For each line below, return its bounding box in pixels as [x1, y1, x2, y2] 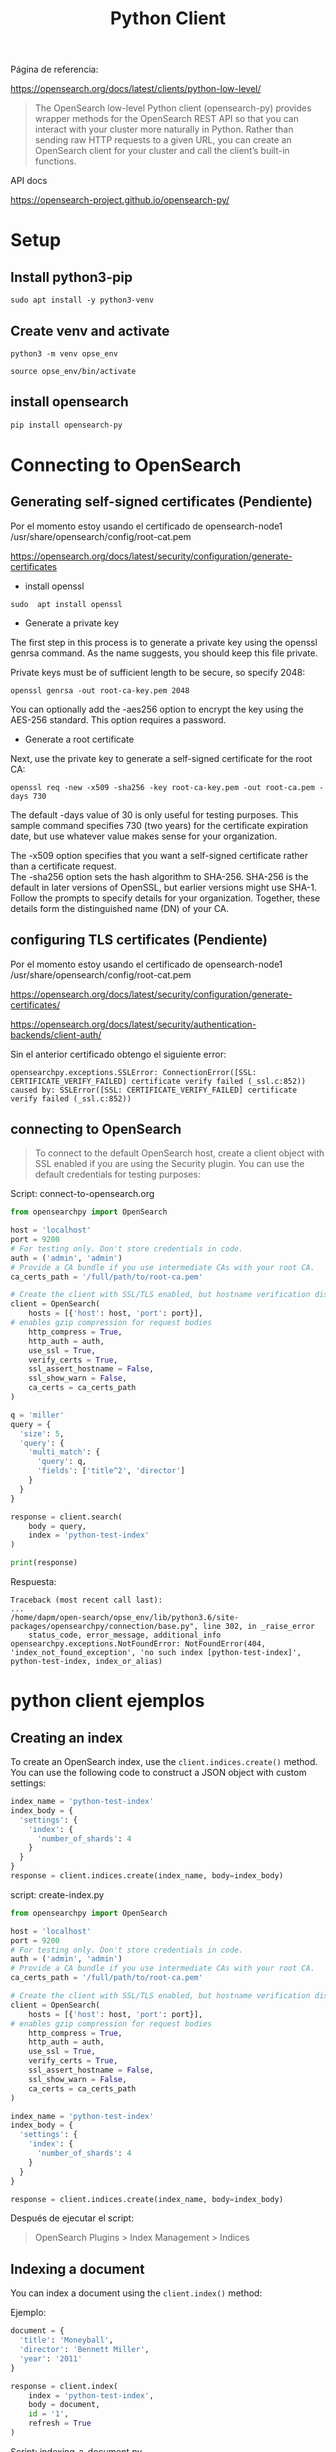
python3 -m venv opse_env [10, 349, 118, 359]
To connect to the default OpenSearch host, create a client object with [34, 1147, 325, 1159]
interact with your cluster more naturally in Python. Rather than [34, 123, 294, 136]
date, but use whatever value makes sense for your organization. [10, 830, 278, 842]
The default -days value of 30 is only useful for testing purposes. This [10, 808, 299, 821]
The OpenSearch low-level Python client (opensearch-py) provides [34, 102, 312, 114]
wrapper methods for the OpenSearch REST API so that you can [34, 113, 299, 125]
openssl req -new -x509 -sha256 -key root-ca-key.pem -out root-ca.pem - [10, 782, 325, 792]
